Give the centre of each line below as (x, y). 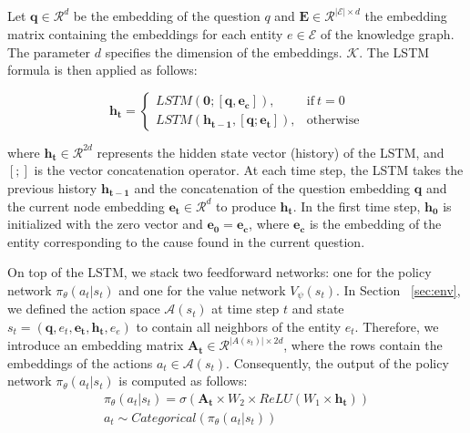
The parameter (49, 52)
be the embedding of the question (167, 16)
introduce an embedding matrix (96, 345)
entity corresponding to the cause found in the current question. (186, 241)
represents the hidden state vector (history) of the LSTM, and (271, 152)
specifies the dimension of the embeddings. (224, 52)
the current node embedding (86, 206)
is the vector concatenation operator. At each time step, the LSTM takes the (249, 170)
